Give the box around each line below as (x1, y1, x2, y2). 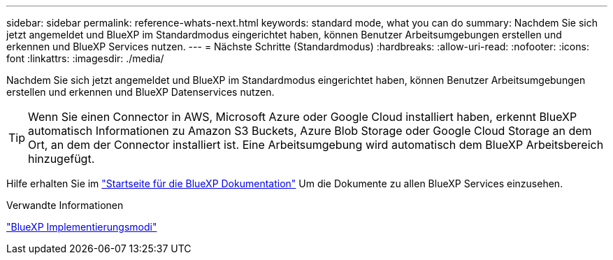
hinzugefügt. (28, 152, 95, 166)
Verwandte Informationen (6, 199, 124, 211)
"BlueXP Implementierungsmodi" (6, 221, 157, 233)
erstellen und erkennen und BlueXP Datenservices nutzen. (6, 86, 275, 98)
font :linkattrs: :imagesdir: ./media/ (6, 52, 164, 64)
